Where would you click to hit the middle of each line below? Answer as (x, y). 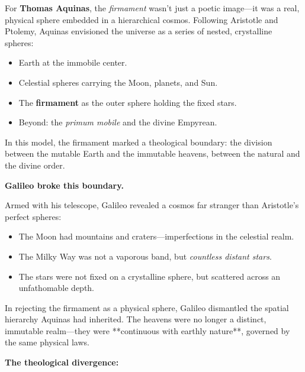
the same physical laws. (47, 342)
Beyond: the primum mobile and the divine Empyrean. (118, 122)
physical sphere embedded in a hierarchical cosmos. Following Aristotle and (142, 19)
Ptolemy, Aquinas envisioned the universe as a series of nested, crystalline (139, 31)
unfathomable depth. (57, 288)
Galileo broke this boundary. (64, 185)
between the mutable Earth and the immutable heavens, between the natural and (152, 153)
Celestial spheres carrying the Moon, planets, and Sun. (118, 82)
